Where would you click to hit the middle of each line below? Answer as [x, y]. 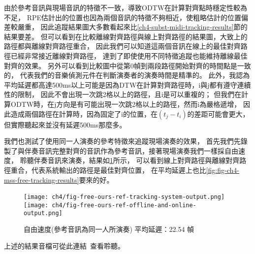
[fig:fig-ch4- [223, 170]
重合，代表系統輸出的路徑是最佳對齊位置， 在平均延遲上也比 [108, 170]
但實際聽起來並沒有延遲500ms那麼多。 [65, 124]
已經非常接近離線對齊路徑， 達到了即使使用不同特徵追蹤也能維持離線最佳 [129, 55]
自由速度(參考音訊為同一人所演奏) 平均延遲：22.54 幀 [109, 229]
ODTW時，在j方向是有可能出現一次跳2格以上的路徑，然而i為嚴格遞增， [126, 104]
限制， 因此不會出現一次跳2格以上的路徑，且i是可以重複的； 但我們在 [129, 94]
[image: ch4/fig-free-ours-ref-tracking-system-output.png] [124, 197]
